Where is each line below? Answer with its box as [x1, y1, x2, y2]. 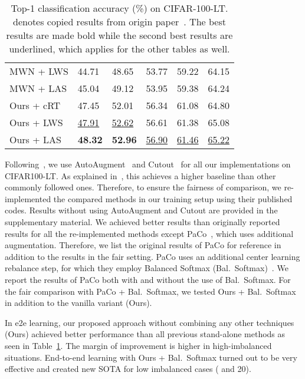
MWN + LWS [9, 64, 68, 78]
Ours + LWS [9, 116, 63, 129]
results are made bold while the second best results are [6, 28, 233, 42]
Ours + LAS [9, 133, 61, 146]
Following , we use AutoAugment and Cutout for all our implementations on [5, 158, 291, 170]
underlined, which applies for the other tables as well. [9, 42, 230, 55]
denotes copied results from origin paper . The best [12, 15, 226, 28]
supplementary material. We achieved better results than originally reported [5, 215, 280, 228]
